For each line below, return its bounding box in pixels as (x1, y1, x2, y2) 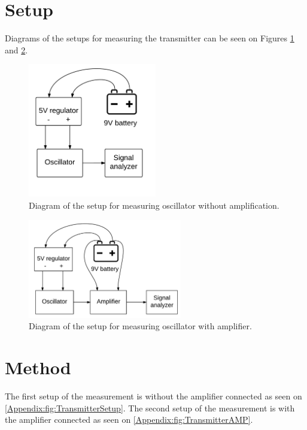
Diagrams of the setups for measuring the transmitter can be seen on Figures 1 (5, 32, 294, 44)
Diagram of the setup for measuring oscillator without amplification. (29, 199, 279, 212)
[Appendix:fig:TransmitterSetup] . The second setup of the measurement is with (5, 401, 295, 414)
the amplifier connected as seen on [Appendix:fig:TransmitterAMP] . (5, 413, 253, 426)
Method (5, 355, 71, 380)
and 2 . (5, 43, 28, 56)
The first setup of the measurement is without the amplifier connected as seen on (5, 390, 302, 402)
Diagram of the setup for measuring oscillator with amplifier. (29, 320, 252, 332)
